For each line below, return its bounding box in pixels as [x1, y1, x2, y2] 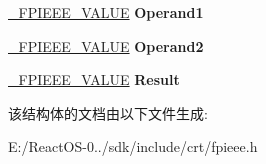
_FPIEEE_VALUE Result [8, 69, 180, 90]
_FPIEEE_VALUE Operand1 [8, 2, 204, 22]
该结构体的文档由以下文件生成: [8, 102, 208, 123]
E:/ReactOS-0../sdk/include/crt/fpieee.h [8, 136, 258, 157]
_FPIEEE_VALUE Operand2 [8, 35, 204, 56]
